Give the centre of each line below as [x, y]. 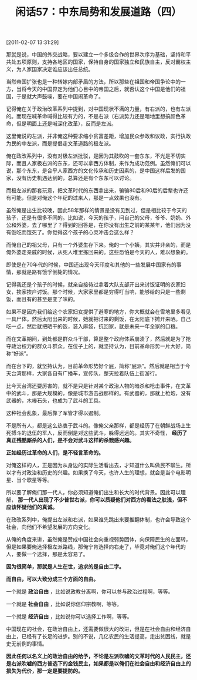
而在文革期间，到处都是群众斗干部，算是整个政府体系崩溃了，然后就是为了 [96, 339]
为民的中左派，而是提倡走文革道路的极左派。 [60, 143]
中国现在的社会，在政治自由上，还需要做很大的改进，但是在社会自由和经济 [96, 629]
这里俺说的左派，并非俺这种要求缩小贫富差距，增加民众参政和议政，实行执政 [98, 136]
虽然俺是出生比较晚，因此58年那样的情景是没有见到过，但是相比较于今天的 [96, 210]
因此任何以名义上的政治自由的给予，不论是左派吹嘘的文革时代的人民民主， [96, 656]
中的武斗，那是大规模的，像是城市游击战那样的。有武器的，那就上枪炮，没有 [98, 393]
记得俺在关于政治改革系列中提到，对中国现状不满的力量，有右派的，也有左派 [98, 109]
